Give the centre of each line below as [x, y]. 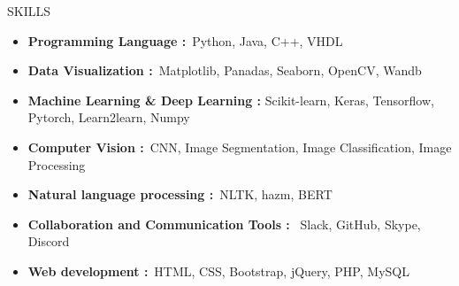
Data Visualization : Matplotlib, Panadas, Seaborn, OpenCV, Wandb [225, 70]
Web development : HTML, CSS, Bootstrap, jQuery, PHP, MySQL [218, 271]
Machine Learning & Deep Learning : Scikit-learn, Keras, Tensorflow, [231, 100]
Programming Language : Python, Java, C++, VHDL [185, 40]
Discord [49, 241]
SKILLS [29, 11]
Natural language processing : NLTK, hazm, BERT [180, 194]
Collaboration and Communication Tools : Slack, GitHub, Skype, [224, 224]
